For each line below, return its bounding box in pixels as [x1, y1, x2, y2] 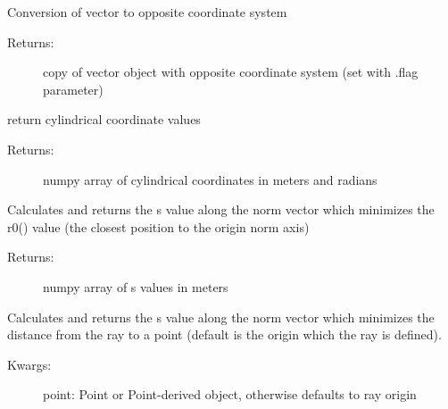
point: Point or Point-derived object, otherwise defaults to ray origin [43, 385, 417, 404]
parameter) [43, 79, 104, 98]
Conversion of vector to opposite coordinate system [7, 3, 287, 21]
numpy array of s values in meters [43, 277, 228, 296]
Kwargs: [7, 355, 52, 373]
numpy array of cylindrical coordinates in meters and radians [43, 170, 377, 188]
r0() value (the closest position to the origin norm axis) [7, 217, 310, 236]
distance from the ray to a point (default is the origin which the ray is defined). [7, 325, 442, 344]
